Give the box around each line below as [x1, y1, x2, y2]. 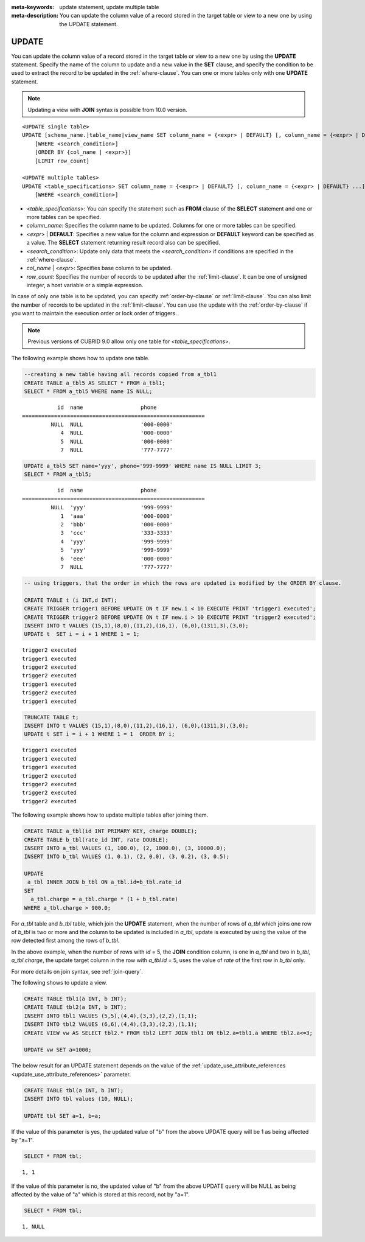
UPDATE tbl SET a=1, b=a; [24, 1112, 102, 1119]
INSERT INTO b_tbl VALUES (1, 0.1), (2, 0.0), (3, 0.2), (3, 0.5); [24, 853, 230, 860]
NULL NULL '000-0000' [50, 420, 173, 428]
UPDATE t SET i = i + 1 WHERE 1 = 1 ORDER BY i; [24, 731, 175, 738]
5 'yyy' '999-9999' [60, 546, 173, 554]
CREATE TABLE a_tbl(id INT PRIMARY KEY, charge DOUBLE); [24, 828, 198, 835]
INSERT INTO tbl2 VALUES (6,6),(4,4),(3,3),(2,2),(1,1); [24, 1021, 198, 1028]
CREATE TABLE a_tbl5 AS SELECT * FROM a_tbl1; [24, 379, 165, 386]
